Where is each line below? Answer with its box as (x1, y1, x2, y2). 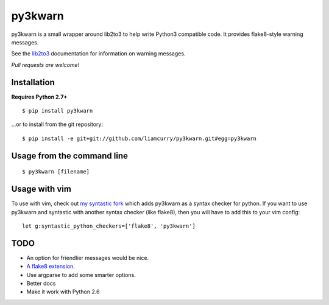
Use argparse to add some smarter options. (26, 271, 136, 278)
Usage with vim (11, 184, 71, 194)
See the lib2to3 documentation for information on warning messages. (11, 50, 186, 57)
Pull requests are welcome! (11, 61, 80, 68)
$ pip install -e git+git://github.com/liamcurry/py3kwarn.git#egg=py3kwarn (22, 135, 257, 142)
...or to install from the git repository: (11, 121, 104, 128)
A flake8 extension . (26, 262, 76, 270)
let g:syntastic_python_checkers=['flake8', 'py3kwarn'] (22, 222, 196, 230)
